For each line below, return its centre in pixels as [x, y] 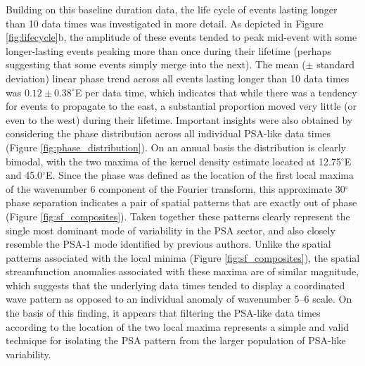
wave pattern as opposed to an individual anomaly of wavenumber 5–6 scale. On [179, 299]
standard [335, 64]
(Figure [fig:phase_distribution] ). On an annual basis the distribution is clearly [176, 147]
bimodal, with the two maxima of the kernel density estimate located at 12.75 [173, 161]
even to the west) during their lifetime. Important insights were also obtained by [179, 119]
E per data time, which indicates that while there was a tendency [216, 92]
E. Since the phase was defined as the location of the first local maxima [199, 175]
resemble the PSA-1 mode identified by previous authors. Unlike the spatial [168, 244]
